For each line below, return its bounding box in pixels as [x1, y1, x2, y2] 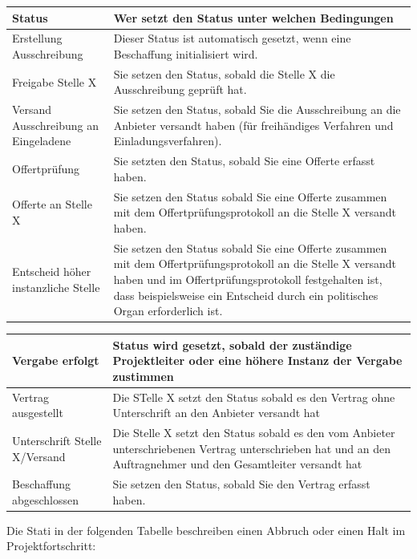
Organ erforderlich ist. [113, 302, 223, 319]
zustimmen [112, 367, 174, 384]
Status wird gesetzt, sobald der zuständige [112, 336, 352, 353]
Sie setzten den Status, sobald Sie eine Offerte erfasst [113, 152, 375, 169]
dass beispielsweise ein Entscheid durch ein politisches [113, 286, 379, 303]
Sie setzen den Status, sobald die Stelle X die [113, 65, 335, 82]
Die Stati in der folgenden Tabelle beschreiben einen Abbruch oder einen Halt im [6, 521, 406, 538]
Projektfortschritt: [6, 537, 96, 554]
